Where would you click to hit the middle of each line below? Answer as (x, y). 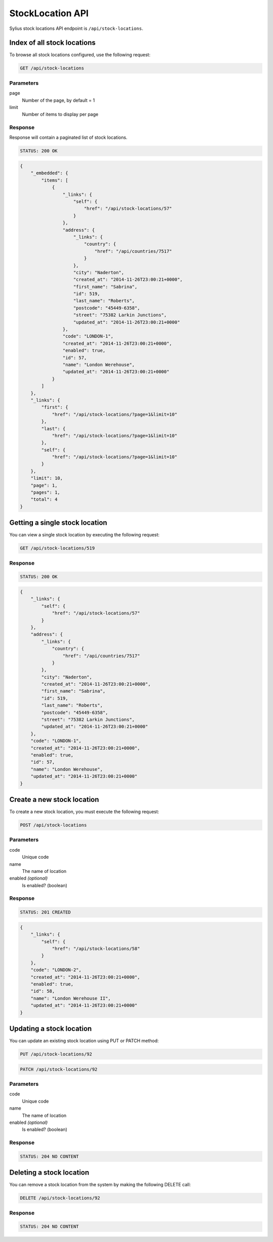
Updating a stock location (51, 1028)
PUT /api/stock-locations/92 (56, 1054)
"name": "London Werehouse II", (71, 998)
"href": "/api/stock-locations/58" (96, 949)
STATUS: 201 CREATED (45, 912)
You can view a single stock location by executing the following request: (84, 535)
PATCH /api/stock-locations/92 (59, 1069)
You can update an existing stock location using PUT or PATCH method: (84, 1041)
